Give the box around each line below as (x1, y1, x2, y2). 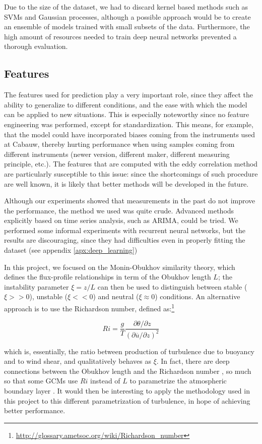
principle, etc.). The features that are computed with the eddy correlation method (4, 158, 258, 169)
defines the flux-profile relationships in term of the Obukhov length (4, 271, 211, 282)
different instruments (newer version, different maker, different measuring (4, 148, 230, 159)
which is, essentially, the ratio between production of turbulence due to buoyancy (4, 346, 254, 356)
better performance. (4, 405, 65, 416)
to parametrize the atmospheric (129, 375, 227, 386)
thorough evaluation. (4, 41, 68, 51)
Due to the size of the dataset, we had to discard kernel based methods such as (4, 2, 248, 12)
